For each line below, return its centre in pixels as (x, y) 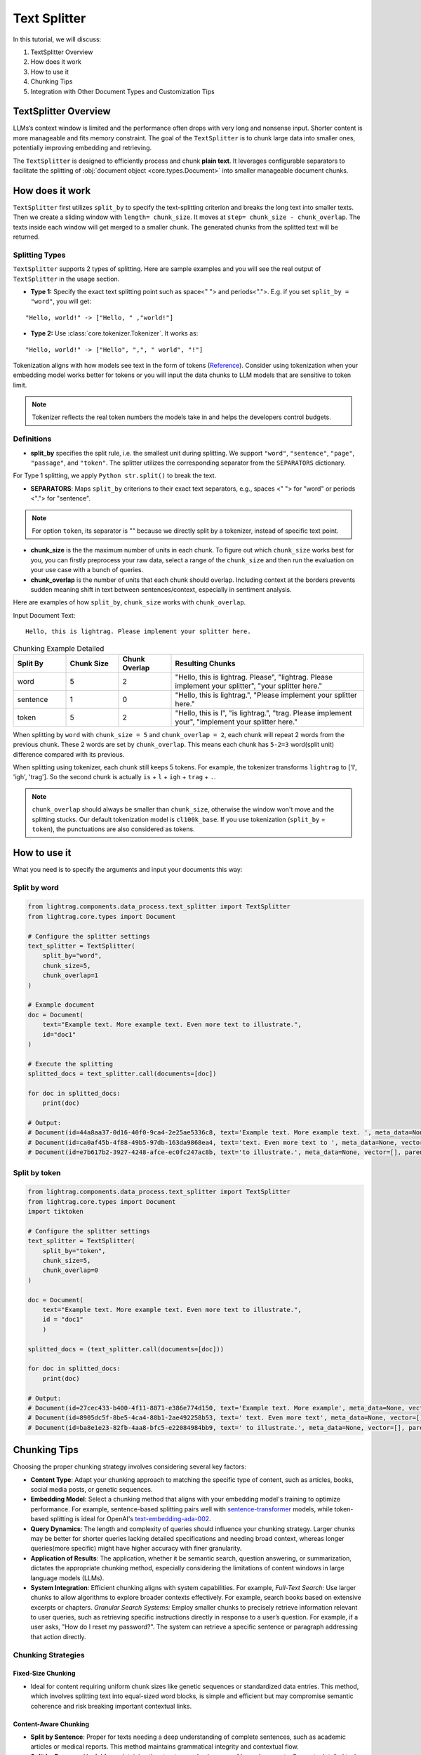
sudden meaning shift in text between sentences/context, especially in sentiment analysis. (161, 589)
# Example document (61, 1005)
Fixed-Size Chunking (44, 1674)
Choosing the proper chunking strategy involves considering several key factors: (130, 1466)
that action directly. (59, 1636)
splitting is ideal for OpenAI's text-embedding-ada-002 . (131, 1519)
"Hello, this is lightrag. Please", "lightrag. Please (254, 677)
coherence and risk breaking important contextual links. (111, 1706)
